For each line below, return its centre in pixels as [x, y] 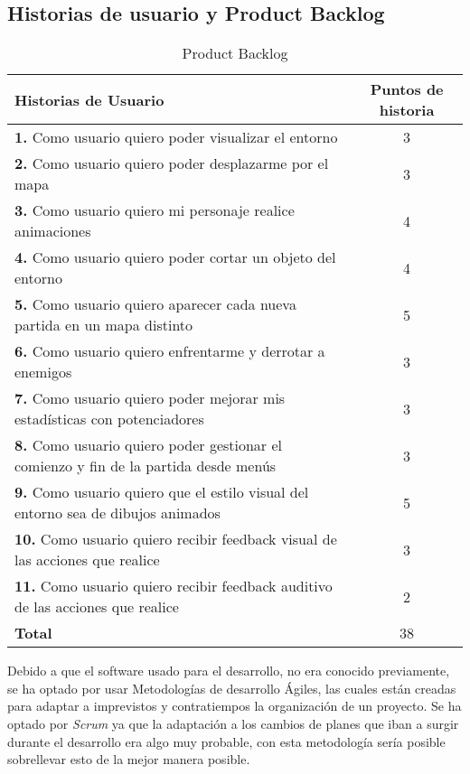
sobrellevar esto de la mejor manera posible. [129, 759]
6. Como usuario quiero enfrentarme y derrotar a [170, 351]
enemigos [43, 372]
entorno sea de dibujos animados [117, 513]
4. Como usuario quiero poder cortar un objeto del [175, 257]
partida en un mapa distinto [104, 325]
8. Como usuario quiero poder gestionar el [149, 445]
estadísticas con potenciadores [109, 419]
